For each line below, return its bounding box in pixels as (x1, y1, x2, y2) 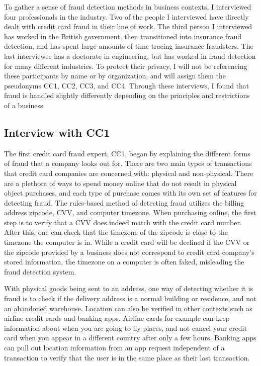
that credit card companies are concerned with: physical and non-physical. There (4, 167, 253, 178)
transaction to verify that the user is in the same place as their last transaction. (4, 352, 250, 362)
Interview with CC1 (4, 124, 110, 140)
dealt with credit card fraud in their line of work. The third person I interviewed (4, 21, 252, 32)
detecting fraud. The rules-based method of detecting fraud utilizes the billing (4, 197, 244, 208)
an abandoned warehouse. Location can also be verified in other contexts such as (4, 303, 252, 313)
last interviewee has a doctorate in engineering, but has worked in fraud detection (4, 50, 256, 61)
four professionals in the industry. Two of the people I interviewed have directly (4, 11, 249, 22)
